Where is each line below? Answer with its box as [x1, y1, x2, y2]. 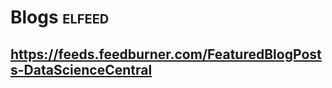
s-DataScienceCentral [10, 61, 153, 78]
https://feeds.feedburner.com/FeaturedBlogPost [10, 46, 322, 63]
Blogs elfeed [10, 6, 110, 29]
